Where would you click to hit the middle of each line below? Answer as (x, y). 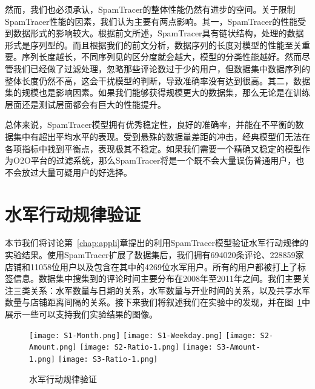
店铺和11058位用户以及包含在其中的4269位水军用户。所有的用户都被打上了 (151, 266)
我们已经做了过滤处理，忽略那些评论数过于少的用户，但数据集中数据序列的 (161, 68)
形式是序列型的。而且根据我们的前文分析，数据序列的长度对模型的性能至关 (153, 45)
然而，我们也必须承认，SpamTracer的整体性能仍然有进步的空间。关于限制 (150, 9)
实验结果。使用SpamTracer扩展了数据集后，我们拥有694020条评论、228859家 (154, 255)
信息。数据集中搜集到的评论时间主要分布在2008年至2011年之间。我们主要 (157, 278)
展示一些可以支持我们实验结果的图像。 (81, 314)
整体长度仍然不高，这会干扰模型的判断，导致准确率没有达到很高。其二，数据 (157, 80)
